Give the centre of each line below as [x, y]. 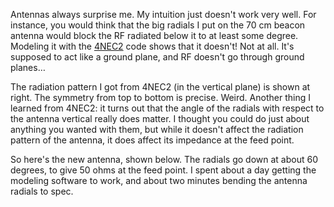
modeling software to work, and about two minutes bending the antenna [159, 180]
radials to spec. [42, 191]
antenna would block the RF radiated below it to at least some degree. [154, 35]
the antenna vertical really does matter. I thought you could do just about [160, 118]
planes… [28, 67]
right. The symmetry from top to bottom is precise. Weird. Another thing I [160, 97]
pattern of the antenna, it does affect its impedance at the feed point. [152, 140]
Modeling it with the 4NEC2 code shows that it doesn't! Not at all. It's [152, 46]
